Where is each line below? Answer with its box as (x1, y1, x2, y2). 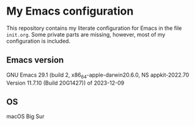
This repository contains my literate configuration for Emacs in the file (6, 24, 182, 32)
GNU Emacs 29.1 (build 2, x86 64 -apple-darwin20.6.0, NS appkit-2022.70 (6, 71, 189, 80)
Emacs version (6, 55, 64, 65)
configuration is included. (6, 37, 71, 44)
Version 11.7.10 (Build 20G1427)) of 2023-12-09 (6, 79, 125, 86)
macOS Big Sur (6, 113, 45, 120)
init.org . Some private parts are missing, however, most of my (6, 30, 166, 38)
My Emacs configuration (6, 4, 134, 18)
